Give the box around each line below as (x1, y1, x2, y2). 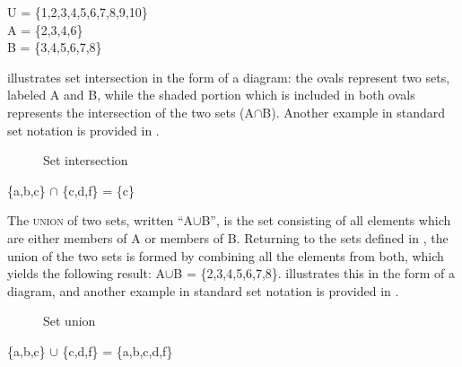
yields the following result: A (7, 264, 165, 283)
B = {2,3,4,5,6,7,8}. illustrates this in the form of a (173, 264, 455, 283)
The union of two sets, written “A (7, 211, 194, 230)
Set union (43, 311, 96, 330)
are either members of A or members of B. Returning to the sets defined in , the (7, 228, 449, 247)
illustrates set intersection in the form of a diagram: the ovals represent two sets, (7, 67, 450, 86)
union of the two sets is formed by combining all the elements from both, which (7, 246, 444, 265)
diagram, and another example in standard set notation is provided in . (7, 281, 399, 300)
